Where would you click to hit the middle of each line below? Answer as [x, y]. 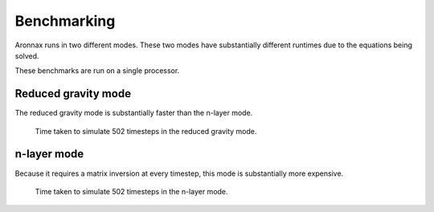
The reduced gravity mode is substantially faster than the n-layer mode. [134, 113]
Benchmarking [65, 21]
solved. [27, 55]
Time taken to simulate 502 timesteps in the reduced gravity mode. [146, 131]
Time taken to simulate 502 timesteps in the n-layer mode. [131, 191]
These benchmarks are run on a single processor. [97, 71]
